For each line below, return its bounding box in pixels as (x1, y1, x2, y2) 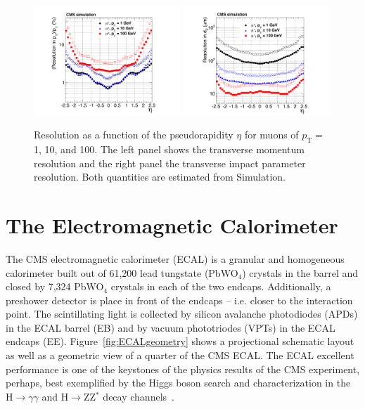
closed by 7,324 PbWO (6, 279, 104, 294)
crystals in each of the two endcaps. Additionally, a (110, 279, 331, 294)
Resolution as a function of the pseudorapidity (34, 127, 233, 142)
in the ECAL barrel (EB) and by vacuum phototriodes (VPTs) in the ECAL (6, 320, 335, 335)
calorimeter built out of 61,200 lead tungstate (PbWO (6, 265, 238, 280)
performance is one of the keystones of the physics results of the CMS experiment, (6, 361, 360, 376)
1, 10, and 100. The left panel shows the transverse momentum (34, 142, 305, 156)
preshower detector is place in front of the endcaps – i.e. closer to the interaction (6, 292, 353, 307)
